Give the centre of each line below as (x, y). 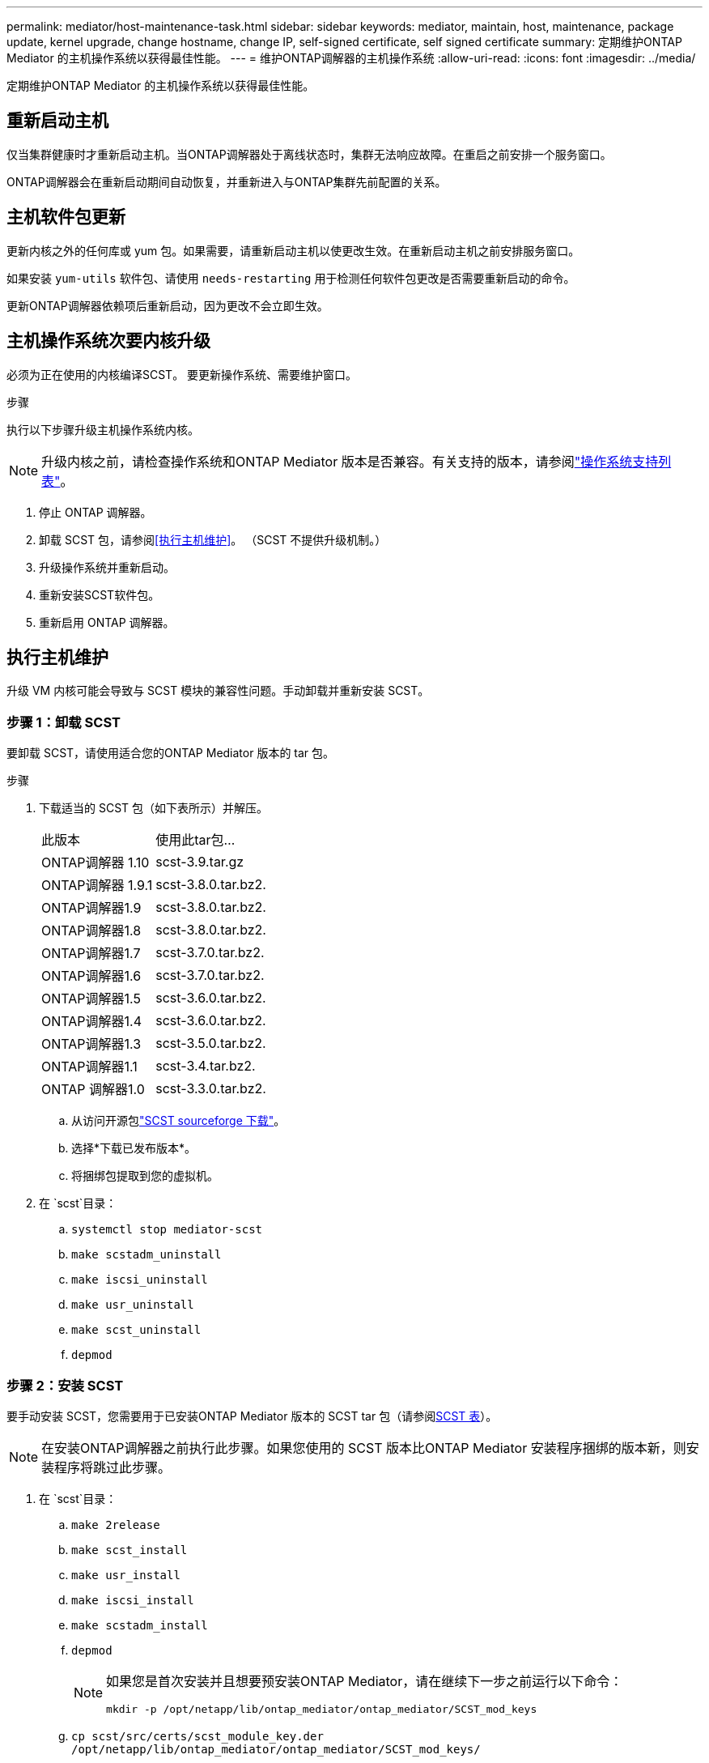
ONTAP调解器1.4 (91, 1022)
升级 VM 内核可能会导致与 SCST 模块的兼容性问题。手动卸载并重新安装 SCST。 (218, 691)
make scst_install (129, 1550)
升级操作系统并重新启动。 (107, 567)
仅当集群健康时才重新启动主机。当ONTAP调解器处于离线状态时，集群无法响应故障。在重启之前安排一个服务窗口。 (309, 154)
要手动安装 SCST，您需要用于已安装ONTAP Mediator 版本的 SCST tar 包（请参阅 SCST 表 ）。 (252, 1416)
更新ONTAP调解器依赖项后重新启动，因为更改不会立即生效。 (168, 305)
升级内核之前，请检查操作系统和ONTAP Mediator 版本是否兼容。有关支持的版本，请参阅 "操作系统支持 (350, 461)
